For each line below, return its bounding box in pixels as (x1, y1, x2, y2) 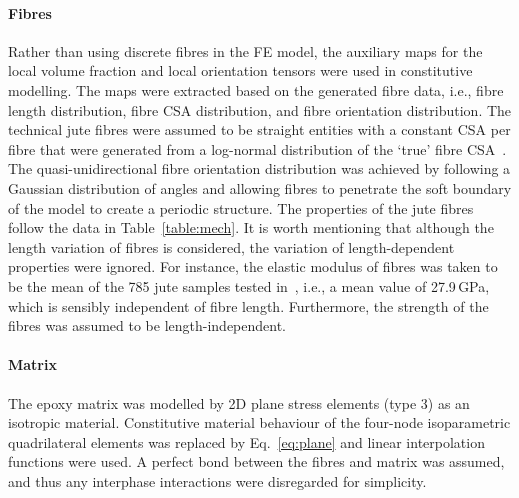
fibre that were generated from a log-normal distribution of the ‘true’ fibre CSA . (8, 138, 507, 159)
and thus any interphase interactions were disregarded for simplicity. (8, 470, 427, 491)
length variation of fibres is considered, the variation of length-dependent (8, 236, 455, 257)
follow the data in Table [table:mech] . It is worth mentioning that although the (8, 217, 494, 238)
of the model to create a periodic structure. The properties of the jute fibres (8, 197, 474, 218)
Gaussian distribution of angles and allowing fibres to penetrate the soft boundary (8, 177, 512, 198)
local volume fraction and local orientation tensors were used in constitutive (8, 60, 473, 81)
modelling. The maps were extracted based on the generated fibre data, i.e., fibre (8, 79, 504, 100)
